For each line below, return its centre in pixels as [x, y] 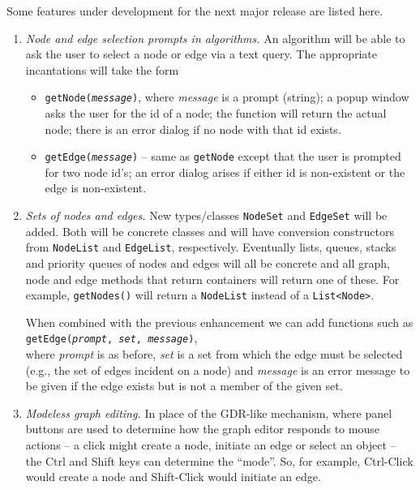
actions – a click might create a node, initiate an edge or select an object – [211, 445]
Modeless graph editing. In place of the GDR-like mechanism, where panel [209, 413]
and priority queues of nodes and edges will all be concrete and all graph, [208, 262]
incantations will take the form [102, 69]
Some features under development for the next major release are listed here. [195, 11]
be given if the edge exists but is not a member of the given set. [184, 386]
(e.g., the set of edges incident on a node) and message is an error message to [218, 370]
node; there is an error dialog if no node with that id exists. [193, 129]
